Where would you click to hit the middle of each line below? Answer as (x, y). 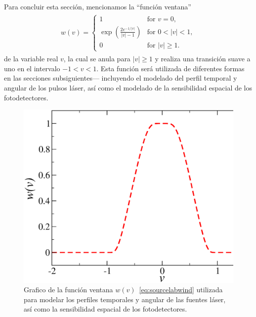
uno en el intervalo (32, 68)
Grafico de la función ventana (68, 290)
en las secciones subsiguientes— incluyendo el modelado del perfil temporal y (121, 78)
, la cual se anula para (97, 59)
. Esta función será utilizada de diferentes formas (171, 68)
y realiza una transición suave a (203, 59)
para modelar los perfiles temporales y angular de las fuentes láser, (125, 299)
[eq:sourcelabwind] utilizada (181, 290)
